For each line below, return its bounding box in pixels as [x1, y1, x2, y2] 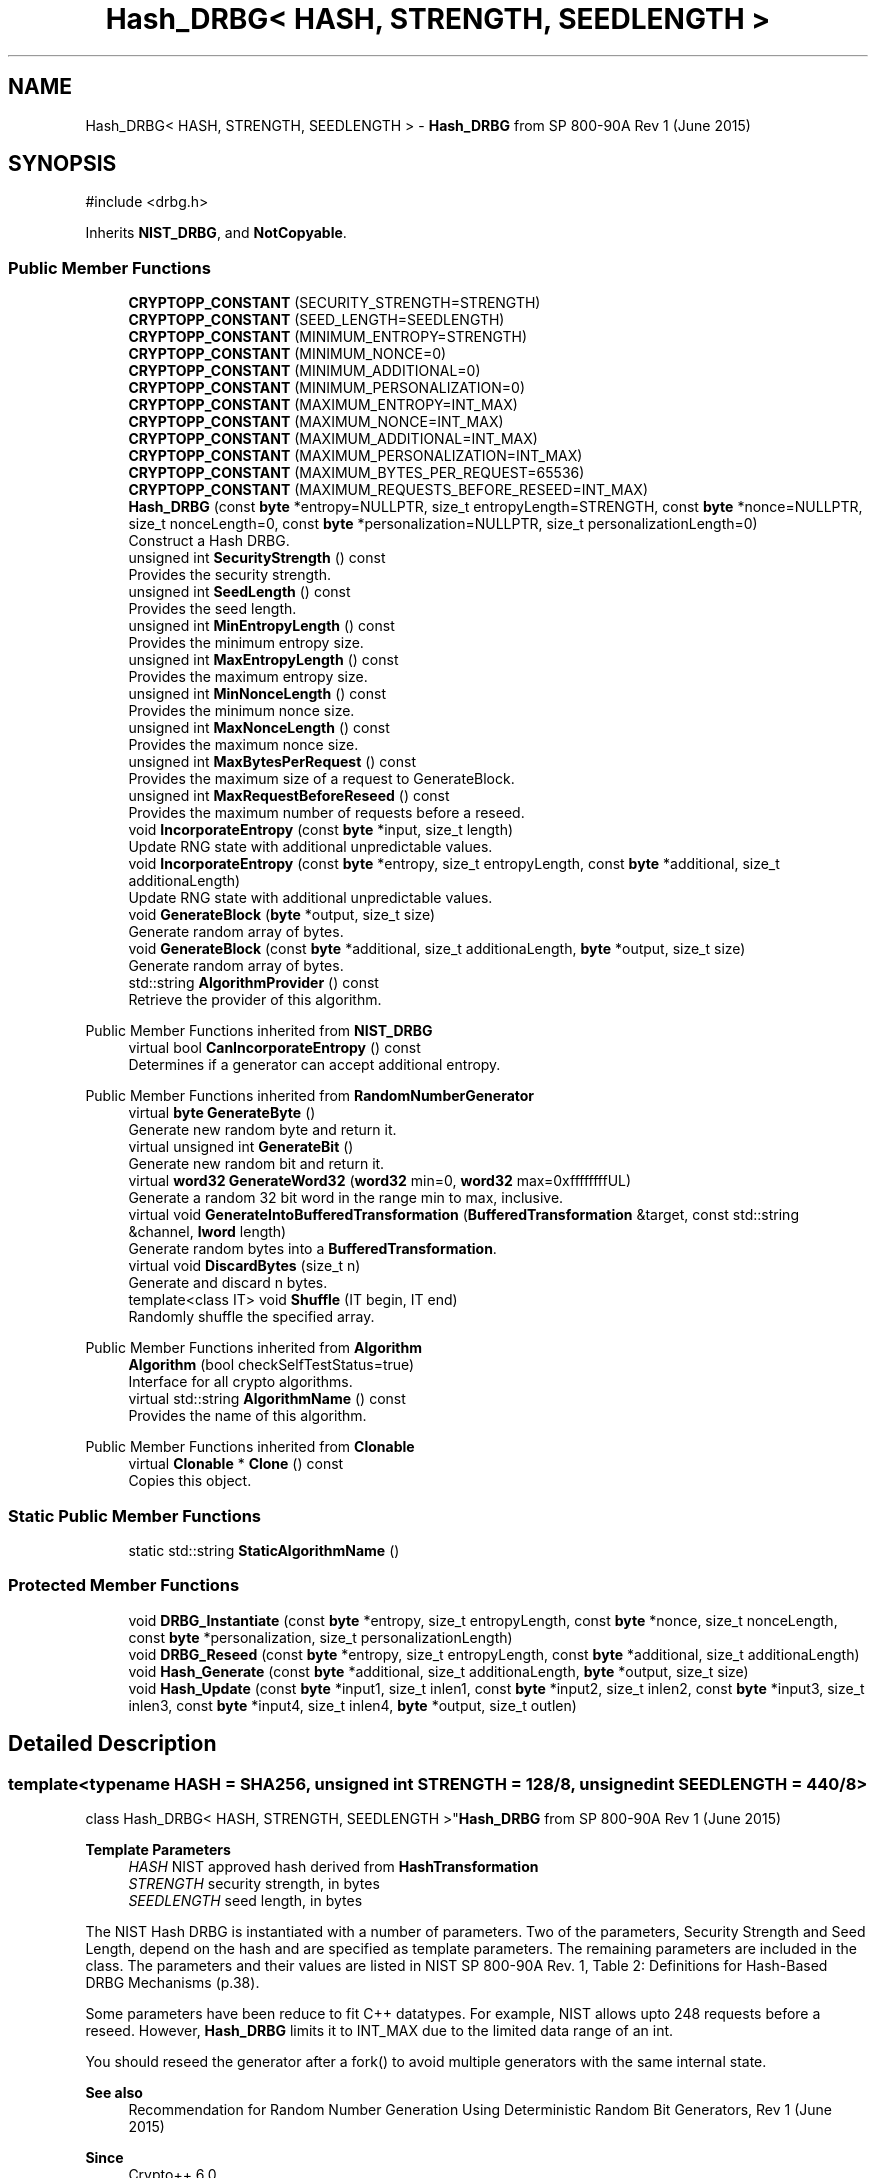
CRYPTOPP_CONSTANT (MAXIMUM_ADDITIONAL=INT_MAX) [128, 430, 538, 448]
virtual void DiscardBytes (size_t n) [128, 1257, 361, 1275]
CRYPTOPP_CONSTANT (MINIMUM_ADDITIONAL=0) [128, 362, 481, 380]
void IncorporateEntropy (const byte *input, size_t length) [128, 821, 514, 839]
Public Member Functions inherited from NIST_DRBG [85, 1022, 433, 1040]
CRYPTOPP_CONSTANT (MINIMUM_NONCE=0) [128, 345, 447, 363]
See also [85, 2083, 143, 2101]
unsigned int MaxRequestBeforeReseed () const [128, 787, 450, 805]
